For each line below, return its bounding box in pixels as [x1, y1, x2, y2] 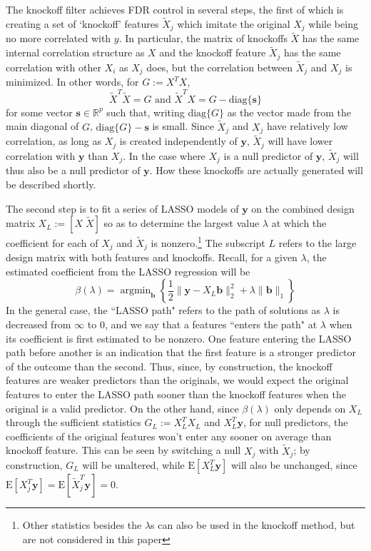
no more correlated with [6, 31, 111, 46]
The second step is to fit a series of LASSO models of [6, 201, 239, 216]
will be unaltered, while [82, 458, 185, 472]
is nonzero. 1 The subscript [151, 233, 265, 250]
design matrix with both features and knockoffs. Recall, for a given [6, 250, 298, 265]
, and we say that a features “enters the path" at [104, 317, 317, 332]
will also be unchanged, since [230, 458, 357, 472]
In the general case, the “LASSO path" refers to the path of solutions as [6, 303, 321, 318]
